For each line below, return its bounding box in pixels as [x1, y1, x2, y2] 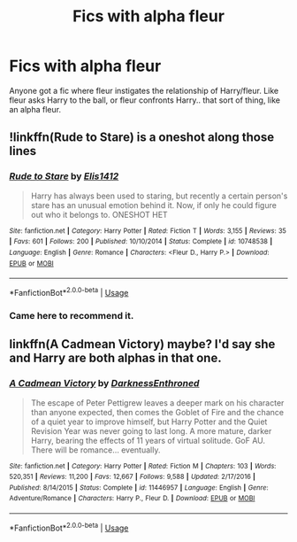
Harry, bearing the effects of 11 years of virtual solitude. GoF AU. [30, 435, 266, 445]
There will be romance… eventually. [30, 445, 161, 455]
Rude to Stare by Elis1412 [9, 170, 119, 182]
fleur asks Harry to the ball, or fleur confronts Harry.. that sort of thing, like [9, 95, 281, 105]
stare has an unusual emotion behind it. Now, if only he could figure [30, 199, 277, 210]
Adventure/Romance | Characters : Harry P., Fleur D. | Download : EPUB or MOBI [9, 494, 255, 503]
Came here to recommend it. [9, 309, 134, 321]
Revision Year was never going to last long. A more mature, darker [30, 425, 272, 436]
